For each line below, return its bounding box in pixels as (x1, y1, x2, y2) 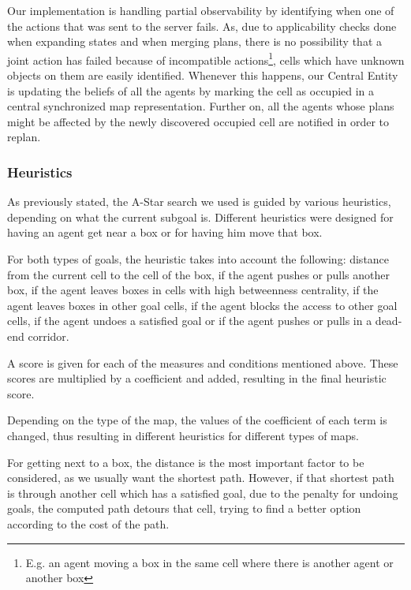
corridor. (28, 327, 69, 344)
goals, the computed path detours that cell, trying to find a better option (7, 500, 361, 517)
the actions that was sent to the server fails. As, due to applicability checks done (7, 17, 397, 34)
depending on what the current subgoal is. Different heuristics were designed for (7, 208, 394, 225)
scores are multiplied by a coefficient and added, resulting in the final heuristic (7, 370, 387, 386)
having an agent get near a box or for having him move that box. (7, 224, 323, 241)
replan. (7, 129, 41, 145)
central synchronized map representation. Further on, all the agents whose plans (7, 98, 394, 114)
